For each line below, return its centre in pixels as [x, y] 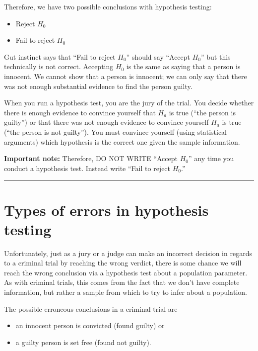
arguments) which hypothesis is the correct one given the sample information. [122, 141]
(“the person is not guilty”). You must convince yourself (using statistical [116, 132]
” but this [216, 56]
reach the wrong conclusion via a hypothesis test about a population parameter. [126, 272]
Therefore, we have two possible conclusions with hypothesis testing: [108, 6]
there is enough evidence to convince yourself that [80, 112]
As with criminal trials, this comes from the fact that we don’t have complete [122, 282]
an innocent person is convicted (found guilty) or [90, 325]
